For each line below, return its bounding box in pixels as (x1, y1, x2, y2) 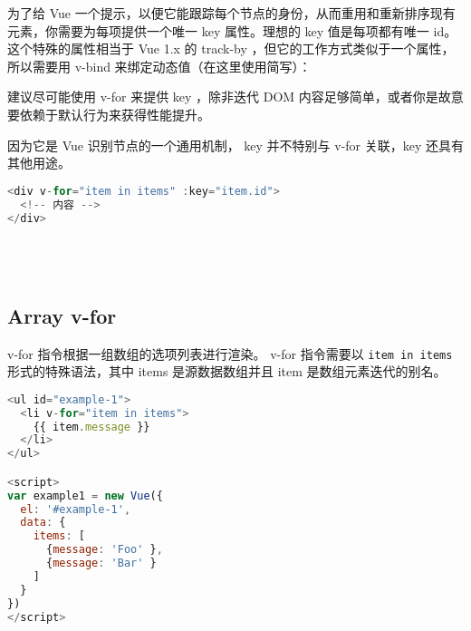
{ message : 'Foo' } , (45, 543, 163, 557)
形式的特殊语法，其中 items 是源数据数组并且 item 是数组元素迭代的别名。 (7, 362, 447, 381)
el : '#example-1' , (20, 502, 131, 516)
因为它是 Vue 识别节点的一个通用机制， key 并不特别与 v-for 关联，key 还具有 (7, 135, 465, 154)
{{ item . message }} (33, 420, 150, 433)
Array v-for (7, 301, 117, 329)
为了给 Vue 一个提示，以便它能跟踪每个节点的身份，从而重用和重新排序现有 (7, 4, 456, 22)
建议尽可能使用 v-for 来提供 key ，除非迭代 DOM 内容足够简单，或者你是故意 (7, 87, 464, 106)
